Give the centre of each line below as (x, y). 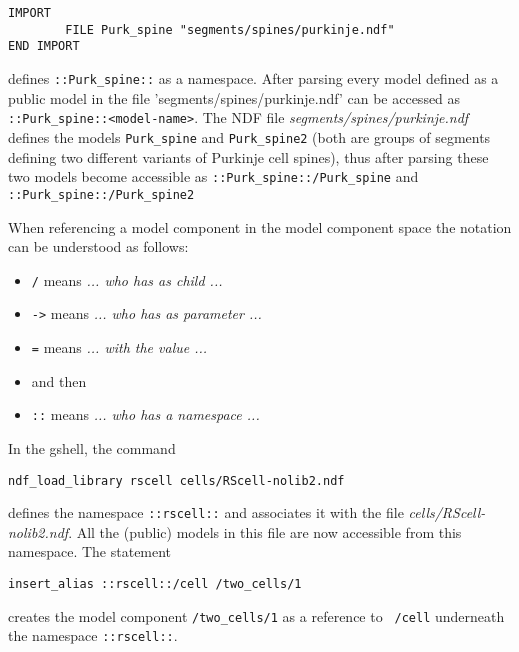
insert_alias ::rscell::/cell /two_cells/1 (155, 584)
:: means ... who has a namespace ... (145, 414)
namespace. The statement (90, 551)
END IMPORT (44, 46)
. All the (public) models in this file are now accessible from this (265, 531)
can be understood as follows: (98, 246)
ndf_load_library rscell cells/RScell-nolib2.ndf (176, 480)
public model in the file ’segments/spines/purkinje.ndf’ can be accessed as (234, 97)
